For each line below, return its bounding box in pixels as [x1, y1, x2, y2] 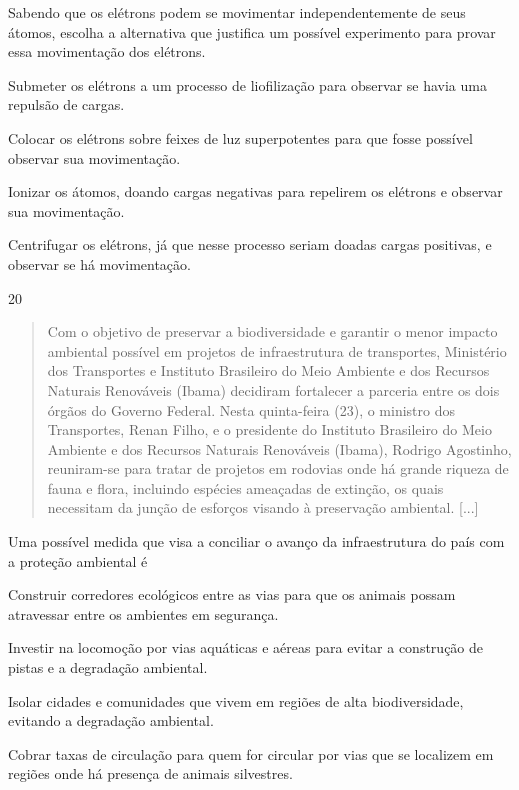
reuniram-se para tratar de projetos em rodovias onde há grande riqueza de [47, 458, 509, 479]
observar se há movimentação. [8, 253, 191, 274]
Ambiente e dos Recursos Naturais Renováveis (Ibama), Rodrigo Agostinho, [47, 438, 512, 459]
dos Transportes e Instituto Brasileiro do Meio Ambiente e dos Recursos [47, 360, 490, 381]
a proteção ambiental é [8, 550, 148, 571]
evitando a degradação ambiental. [8, 710, 214, 731]
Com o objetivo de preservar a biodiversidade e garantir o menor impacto [47, 321, 498, 342]
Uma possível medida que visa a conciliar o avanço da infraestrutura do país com [8, 531, 505, 552]
